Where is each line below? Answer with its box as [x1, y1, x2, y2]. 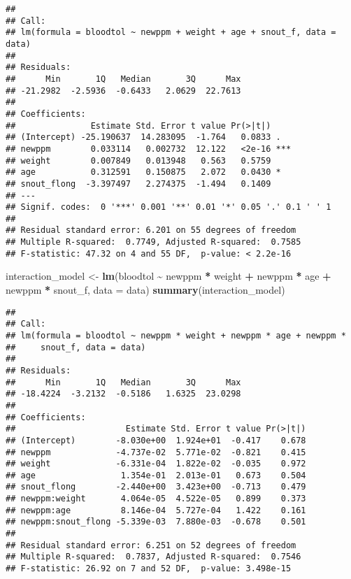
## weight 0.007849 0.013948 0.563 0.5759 [6, 155, 271, 166]
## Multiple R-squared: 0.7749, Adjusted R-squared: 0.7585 [6, 237, 301, 248]
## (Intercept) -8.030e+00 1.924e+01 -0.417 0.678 [6, 435, 306, 445]
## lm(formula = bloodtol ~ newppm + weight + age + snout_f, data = [6, 27, 336, 38]
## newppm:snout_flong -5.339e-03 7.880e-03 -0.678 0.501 [6, 517, 306, 527]
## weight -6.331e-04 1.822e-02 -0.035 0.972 [6, 459, 306, 469]
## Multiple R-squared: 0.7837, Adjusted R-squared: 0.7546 [6, 552, 301, 562]
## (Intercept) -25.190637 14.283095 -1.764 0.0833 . [6, 132, 281, 143]
